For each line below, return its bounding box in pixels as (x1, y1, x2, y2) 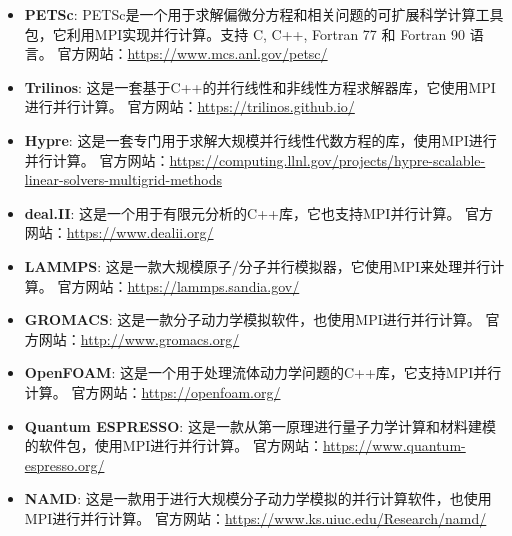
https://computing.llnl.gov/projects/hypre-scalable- (169, 149, 486, 170)
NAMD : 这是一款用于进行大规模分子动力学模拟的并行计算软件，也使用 (24, 488, 492, 509)
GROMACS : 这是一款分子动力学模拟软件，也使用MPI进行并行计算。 (24, 309, 481, 330)
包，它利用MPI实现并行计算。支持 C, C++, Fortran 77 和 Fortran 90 (24, 23, 466, 44)
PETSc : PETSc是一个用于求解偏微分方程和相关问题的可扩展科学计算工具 (24, 4, 504, 24)
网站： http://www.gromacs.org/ (38, 328, 240, 349)
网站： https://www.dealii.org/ (24, 222, 214, 243)
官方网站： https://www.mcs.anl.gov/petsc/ (57, 43, 328, 64)
